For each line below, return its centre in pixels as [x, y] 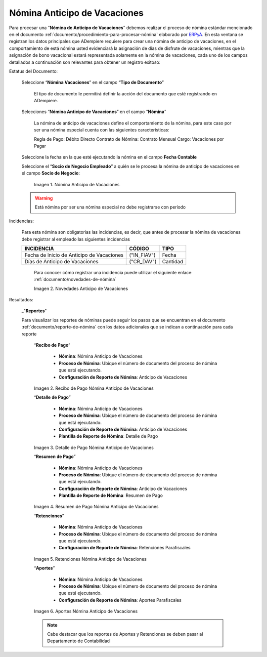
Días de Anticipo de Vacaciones [62, 261]
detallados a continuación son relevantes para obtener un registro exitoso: [85, 62]
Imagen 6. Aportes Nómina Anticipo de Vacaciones [86, 611]
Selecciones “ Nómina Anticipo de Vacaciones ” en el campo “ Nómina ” [94, 112]
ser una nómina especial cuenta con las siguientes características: [102, 130]
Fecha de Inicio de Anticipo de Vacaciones [74, 255]
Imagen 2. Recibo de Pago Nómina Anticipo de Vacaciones [94, 388]
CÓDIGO [139, 248]
